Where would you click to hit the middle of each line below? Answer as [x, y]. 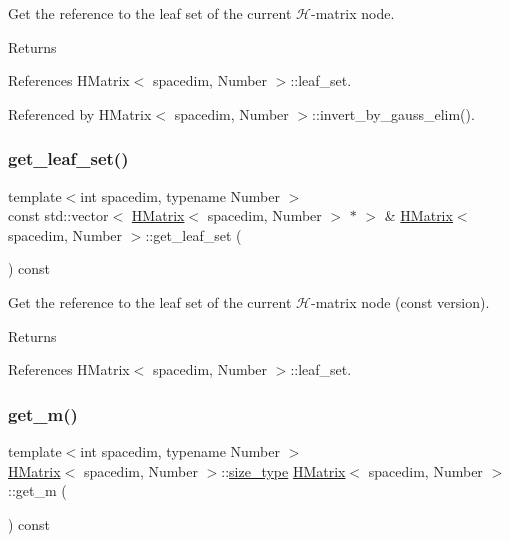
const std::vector [58, 215]
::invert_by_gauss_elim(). [393, 113]
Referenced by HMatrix [80, 113]
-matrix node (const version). [400, 301]
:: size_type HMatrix [283, 470]
